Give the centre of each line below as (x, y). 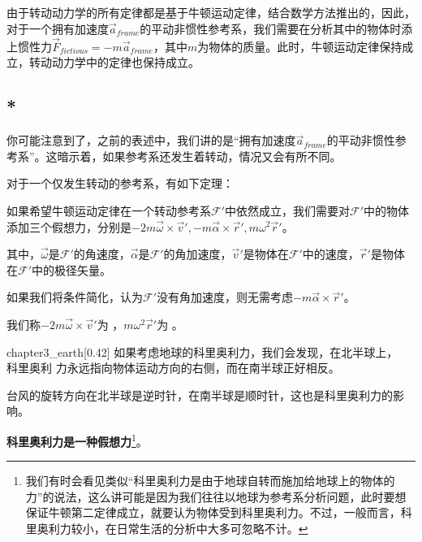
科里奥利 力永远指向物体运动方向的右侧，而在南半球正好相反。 (173, 368)
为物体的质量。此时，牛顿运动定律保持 (300, 46)
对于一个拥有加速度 (58, 28)
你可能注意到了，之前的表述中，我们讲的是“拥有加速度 (151, 140)
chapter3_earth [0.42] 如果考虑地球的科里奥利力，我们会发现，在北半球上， (202, 351)
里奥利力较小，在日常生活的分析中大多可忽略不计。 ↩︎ (167, 528)
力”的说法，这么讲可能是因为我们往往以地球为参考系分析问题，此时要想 (216, 496)
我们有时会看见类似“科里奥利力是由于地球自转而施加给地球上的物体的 (210, 481)
